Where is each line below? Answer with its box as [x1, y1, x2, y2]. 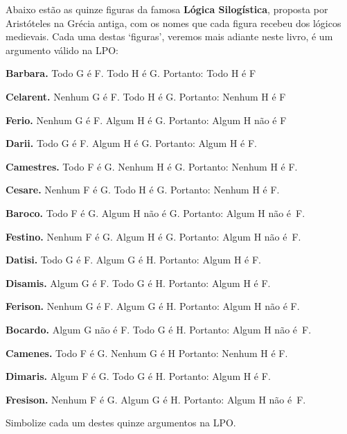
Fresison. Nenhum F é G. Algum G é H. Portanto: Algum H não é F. [6, 392, 306, 406]
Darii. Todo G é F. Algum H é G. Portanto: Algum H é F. [6, 136, 258, 150]
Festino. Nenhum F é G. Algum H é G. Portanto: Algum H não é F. [6, 229, 301, 243]
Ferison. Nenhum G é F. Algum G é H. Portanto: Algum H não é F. [6, 299, 300, 313]
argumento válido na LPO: [6, 42, 119, 57]
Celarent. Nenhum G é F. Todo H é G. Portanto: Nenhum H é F [6, 89, 286, 103]
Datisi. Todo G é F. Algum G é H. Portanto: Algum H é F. [6, 252, 261, 267]
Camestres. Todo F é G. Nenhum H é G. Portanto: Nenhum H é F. [6, 159, 298, 173]
